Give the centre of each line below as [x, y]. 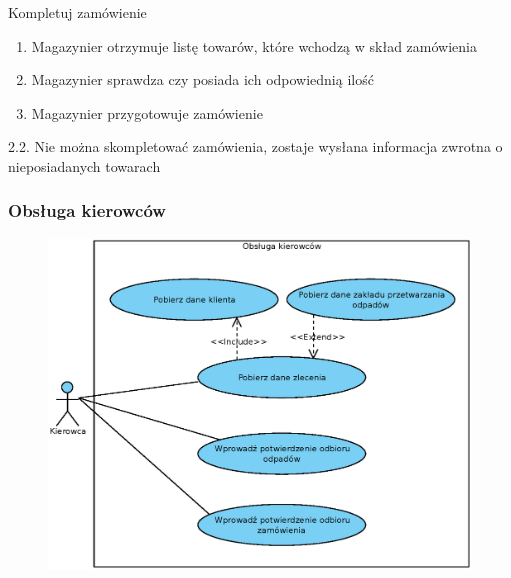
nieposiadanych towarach [84, 165]
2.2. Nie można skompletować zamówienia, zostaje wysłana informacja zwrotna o [255, 146]
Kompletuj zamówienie [77, 12]
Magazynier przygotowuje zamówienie [147, 112]
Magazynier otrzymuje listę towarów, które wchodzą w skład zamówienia [254, 45]
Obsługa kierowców [87, 210]
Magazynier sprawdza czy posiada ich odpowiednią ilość [202, 79]
